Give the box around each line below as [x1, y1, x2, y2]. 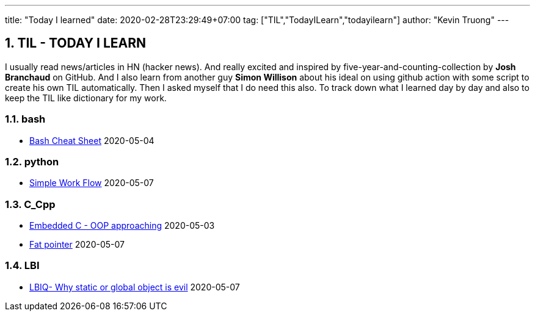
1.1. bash [5, 113, 46, 126]
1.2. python [5, 155, 59, 168]
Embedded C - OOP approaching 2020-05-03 [29, 220, 215, 231]
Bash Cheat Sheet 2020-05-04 [29, 135, 155, 146]
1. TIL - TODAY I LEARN [5, 35, 147, 51]
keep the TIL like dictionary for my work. [5, 92, 167, 103]
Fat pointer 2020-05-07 [29, 239, 125, 250]
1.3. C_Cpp [5, 198, 56, 210]
